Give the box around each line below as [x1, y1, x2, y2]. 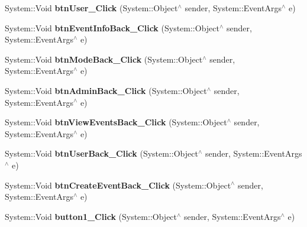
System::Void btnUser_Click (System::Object [5, 2, 178, 14]
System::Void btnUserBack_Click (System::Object [5, 147, 198, 160]
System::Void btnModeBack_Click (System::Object [5, 53, 203, 65]
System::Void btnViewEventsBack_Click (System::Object [5, 116, 227, 128]
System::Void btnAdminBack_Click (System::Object [5, 84, 207, 96]
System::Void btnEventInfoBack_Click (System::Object [5, 21, 219, 34]
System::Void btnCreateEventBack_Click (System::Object [5, 179, 231, 191]
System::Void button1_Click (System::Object [5, 210, 177, 222]
